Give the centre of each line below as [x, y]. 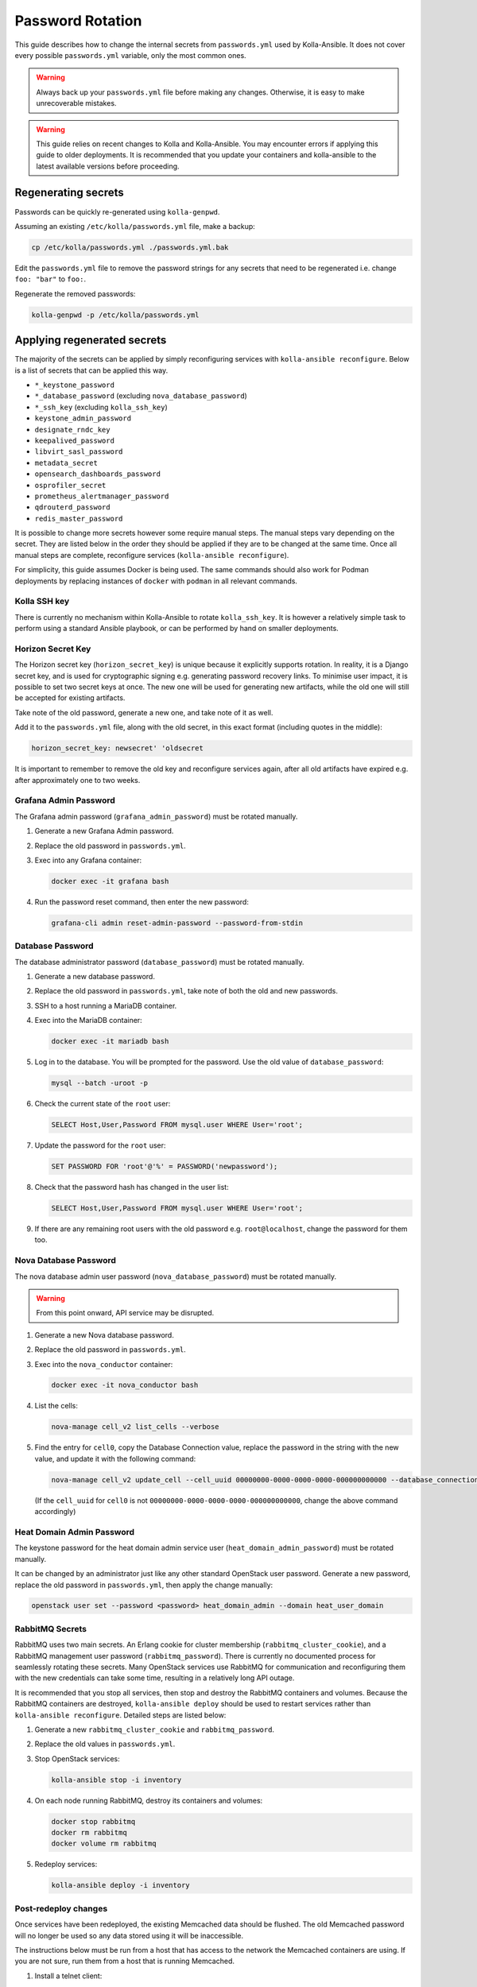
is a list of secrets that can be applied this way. [91, 370]
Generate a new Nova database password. [104, 1334]
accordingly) [55, 1512]
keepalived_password [75, 440]
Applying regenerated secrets [91, 341]
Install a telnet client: [68, 1976]
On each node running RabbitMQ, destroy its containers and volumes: [149, 1800]
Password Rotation [78, 21]
